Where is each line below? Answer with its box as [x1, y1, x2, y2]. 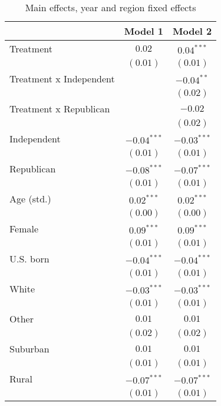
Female [9, 222, 39, 235]
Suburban [9, 342, 50, 355]
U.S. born [9, 252, 50, 265]
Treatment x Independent [9, 72, 115, 85]
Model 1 [124, 24, 164, 38]
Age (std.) [9, 192, 51, 205]
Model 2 [173, 24, 212, 38]
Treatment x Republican [9, 102, 110, 115]
